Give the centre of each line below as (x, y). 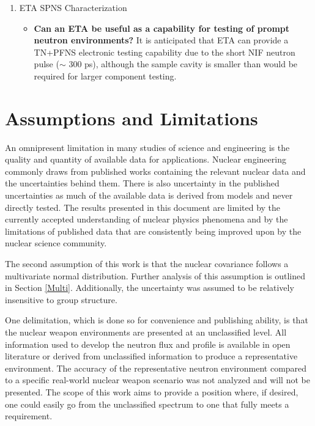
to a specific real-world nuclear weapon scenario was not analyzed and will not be (157, 380)
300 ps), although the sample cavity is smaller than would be (183, 64)
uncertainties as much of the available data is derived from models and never (149, 195)
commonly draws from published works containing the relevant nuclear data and (155, 171)
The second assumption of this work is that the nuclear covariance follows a (147, 264)
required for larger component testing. (105, 75)
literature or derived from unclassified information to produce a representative (151, 356)
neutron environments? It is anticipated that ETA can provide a (161, 40)
